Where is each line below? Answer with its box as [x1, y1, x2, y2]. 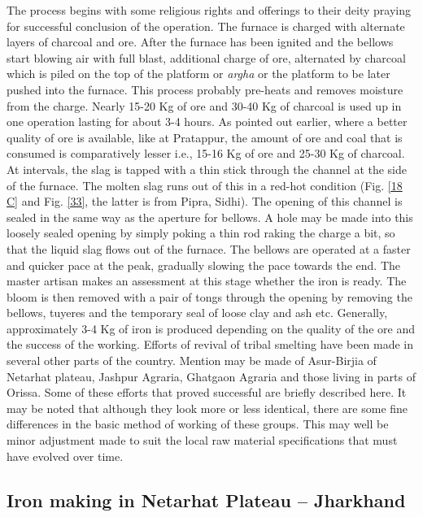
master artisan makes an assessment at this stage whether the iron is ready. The [7, 272, 407, 289]
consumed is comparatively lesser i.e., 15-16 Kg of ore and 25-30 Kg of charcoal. [7, 145, 405, 162]
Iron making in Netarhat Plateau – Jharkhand [7, 487, 406, 512]
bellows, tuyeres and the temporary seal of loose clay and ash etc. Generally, [7, 304, 388, 321]
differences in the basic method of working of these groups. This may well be [7, 415, 389, 432]
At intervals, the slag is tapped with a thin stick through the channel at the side [7, 160, 408, 177]
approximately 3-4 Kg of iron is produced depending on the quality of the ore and [7, 319, 415, 337]
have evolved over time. [7, 447, 124, 464]
